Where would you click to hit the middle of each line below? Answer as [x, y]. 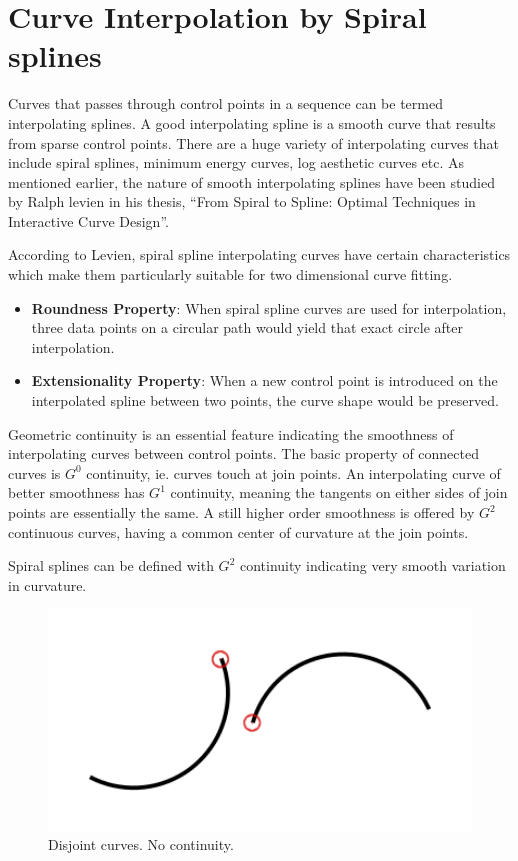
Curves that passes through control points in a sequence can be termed [225, 103]
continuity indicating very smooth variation [372, 565]
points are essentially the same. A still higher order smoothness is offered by [241, 512]
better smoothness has [76, 492]
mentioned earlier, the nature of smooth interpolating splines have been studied [251, 181]
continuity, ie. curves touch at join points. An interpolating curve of [293, 472]
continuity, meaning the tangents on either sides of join [339, 492]
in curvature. [47, 584]
